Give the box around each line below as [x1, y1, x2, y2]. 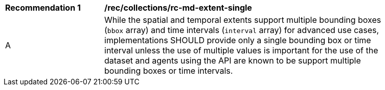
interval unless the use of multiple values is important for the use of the [104, 45, 378, 55]
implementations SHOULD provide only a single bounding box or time [104, 35, 371, 45]
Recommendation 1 [5, 3, 81, 13]
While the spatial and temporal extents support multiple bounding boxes [104, 15, 381, 25]
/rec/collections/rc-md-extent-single [104, 3, 252, 13]
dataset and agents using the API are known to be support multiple [104, 55, 361, 66]
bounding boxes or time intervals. [104, 66, 233, 76]
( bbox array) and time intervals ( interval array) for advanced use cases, [104, 25, 379, 35]
